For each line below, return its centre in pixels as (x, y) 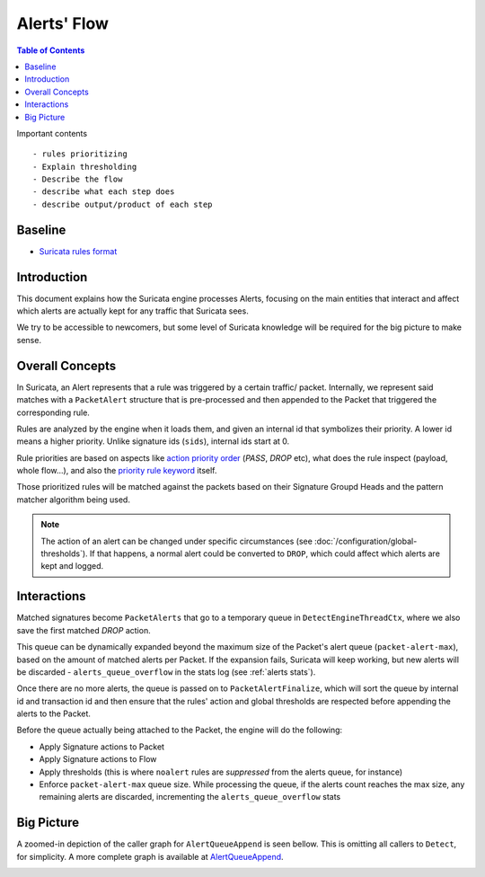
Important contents (52, 133)
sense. (29, 340)
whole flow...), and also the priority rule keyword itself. (117, 471)
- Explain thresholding (85, 167)
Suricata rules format (78, 251)
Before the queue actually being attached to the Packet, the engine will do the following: (180, 730)
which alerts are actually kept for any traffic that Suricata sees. (132, 311)
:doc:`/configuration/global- (366, 541)
